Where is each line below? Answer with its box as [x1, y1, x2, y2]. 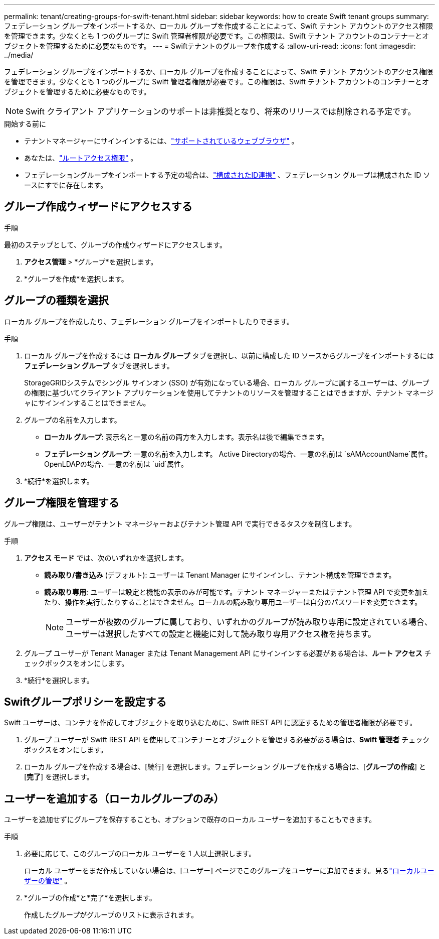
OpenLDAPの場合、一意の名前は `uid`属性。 [44, 459, 188, 468]
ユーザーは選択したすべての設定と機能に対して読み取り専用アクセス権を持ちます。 [66, 628, 376, 639]
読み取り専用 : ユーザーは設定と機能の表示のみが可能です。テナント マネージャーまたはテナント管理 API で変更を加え [44, 587, 429, 596]
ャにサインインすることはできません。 [24, 398, 150, 407]
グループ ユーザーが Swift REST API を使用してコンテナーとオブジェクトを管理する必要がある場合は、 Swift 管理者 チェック [24, 735, 430, 744]
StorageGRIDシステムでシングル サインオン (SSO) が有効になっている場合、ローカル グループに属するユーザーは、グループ [24, 378, 429, 387]
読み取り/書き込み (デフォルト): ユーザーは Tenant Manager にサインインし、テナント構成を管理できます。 [44, 570, 396, 579]
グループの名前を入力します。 [24, 415, 121, 424]
